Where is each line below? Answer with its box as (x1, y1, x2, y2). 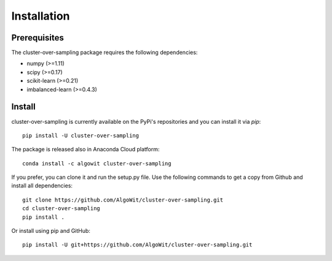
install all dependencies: (11, 182, 73, 189)
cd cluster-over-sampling (22, 205, 101, 212)
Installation (11, 9, 70, 23)
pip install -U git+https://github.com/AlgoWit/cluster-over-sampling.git (22, 241, 253, 248)
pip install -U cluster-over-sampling (22, 132, 140, 139)
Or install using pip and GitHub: (11, 227, 90, 235)
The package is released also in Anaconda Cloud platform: (11, 146, 160, 153)
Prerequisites (11, 32, 64, 43)
